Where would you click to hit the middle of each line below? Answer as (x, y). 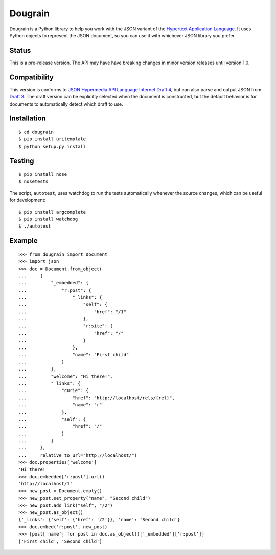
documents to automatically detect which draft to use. (66, 104)
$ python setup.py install (52, 146)
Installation (28, 119)
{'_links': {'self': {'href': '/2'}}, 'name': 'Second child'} (99, 520)
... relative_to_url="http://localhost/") (78, 455)
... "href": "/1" (73, 312)
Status (20, 50)
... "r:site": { (66, 326)
